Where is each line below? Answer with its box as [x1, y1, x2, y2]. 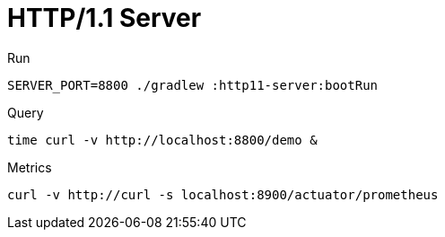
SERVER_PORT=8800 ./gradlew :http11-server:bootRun [7, 77, 379, 92]
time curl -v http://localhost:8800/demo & [7, 132, 318, 147]
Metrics [7, 159, 52, 175]
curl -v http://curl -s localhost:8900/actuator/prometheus [7, 187, 439, 202]
